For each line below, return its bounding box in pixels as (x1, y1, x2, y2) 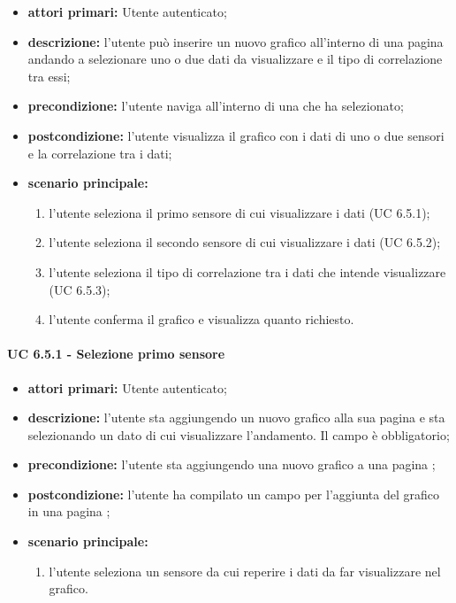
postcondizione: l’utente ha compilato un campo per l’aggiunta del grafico (27, 484, 439, 503)
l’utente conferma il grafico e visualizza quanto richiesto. (49, 310, 354, 329)
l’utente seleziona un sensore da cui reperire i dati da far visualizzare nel (49, 561, 441, 580)
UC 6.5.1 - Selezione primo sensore (7, 344, 225, 363)
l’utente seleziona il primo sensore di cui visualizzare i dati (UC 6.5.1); (49, 203, 430, 221)
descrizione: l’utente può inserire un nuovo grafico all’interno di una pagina (27, 32, 444, 50)
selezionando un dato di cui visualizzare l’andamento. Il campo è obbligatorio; (27, 425, 450, 444)
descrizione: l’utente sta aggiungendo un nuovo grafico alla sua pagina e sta (27, 408, 445, 427)
